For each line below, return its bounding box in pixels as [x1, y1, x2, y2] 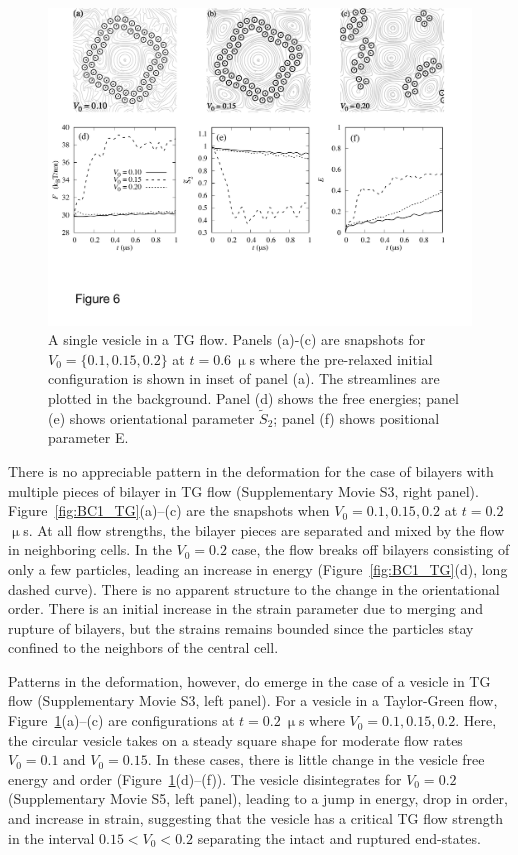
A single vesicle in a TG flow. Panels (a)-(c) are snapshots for [48, 329, 426, 350]
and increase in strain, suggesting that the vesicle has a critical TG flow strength [8, 808, 504, 829]
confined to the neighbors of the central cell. [8, 637, 279, 658]
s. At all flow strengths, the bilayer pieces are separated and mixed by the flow [23, 519, 505, 540]
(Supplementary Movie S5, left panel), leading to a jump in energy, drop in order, [8, 788, 508, 809]
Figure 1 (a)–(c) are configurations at [8, 710, 235, 731]
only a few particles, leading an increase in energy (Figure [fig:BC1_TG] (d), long [8, 558, 508, 579]
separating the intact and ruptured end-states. [197, 827, 481, 848]
